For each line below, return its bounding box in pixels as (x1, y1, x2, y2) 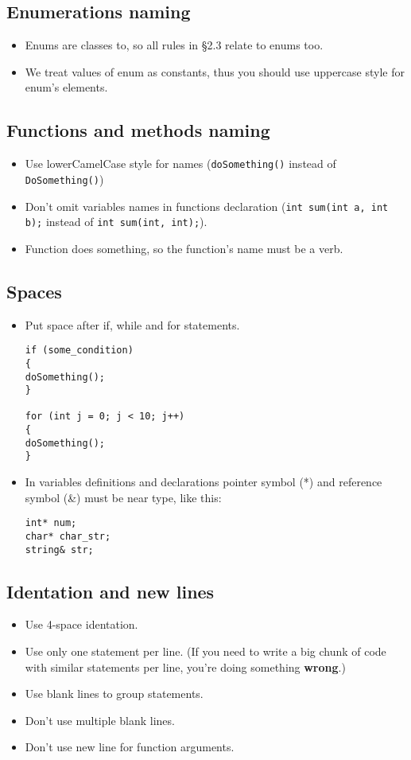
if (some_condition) (25, 345, 134, 357)
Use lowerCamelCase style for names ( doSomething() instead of (25, 155, 336, 172)
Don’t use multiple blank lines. (25, 711, 175, 728)
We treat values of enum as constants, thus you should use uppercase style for (25, 63, 405, 80)
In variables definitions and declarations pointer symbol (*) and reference (25, 474, 382, 490)
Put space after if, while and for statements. (25, 316, 240, 333)
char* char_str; (25, 530, 111, 542)
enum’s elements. (25, 79, 108, 95)
